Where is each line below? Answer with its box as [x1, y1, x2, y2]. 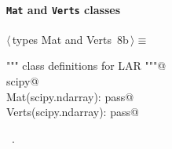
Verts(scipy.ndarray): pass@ [6, 104, 139, 120]
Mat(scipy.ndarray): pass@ [6, 88, 134, 104]
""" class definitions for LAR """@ [6, 57, 167, 74]
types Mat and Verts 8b [12, 31, 129, 47]
